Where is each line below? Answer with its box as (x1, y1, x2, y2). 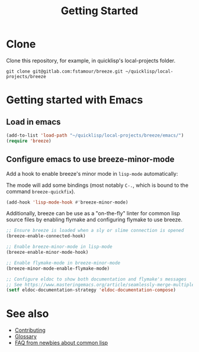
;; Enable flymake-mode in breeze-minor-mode (6, 260, 120, 266)
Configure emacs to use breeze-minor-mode (6, 154, 175, 164)
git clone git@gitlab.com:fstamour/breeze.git (6, 68, 123, 75)
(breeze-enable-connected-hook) (6, 233, 86, 239)
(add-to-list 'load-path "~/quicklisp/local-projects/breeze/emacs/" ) (6, 132, 184, 138)
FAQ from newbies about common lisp (14, 339, 108, 347)
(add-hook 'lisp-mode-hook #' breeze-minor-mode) (6, 199, 129, 205)
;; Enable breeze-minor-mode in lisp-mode (6, 244, 113, 250)
